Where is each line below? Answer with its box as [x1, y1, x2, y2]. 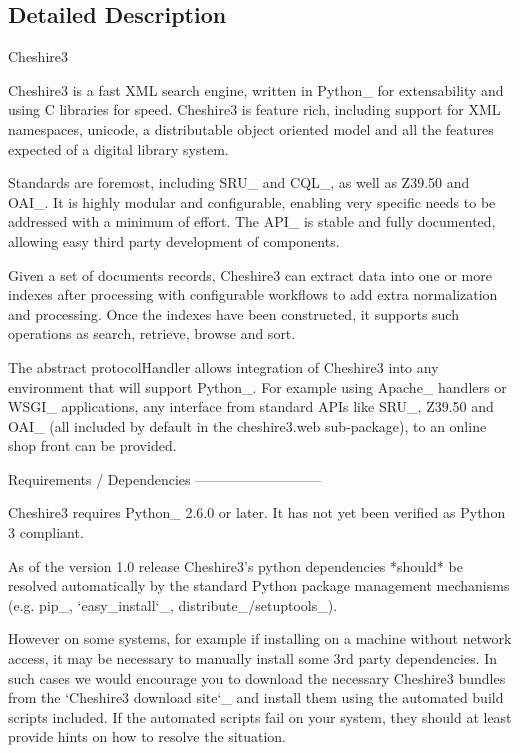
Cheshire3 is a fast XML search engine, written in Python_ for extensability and [8, 79, 504, 100]
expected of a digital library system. [8, 138, 229, 159]
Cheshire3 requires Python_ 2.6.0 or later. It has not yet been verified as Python [8, 502, 506, 523]
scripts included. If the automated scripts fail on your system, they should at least [8, 706, 512, 727]
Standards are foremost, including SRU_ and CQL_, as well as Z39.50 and [8, 172, 470, 193]
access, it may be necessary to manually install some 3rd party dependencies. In [8, 648, 498, 669]
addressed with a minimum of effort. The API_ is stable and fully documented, [8, 211, 496, 232]
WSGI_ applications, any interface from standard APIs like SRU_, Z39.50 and [8, 396, 494, 417]
